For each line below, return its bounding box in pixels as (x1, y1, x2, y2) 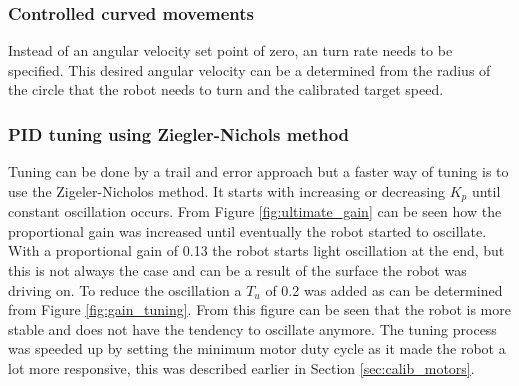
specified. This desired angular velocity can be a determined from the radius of (8, 59, 491, 80)
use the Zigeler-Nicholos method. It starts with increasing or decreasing (8, 180, 445, 201)
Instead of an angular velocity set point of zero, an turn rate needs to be (8, 40, 453, 61)
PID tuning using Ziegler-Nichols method (8, 121, 350, 146)
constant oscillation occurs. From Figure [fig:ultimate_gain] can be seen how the (8, 201, 502, 222)
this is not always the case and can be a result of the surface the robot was (8, 260, 467, 281)
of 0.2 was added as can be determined (265, 279, 503, 300)
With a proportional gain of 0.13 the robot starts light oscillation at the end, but (8, 240, 505, 261)
